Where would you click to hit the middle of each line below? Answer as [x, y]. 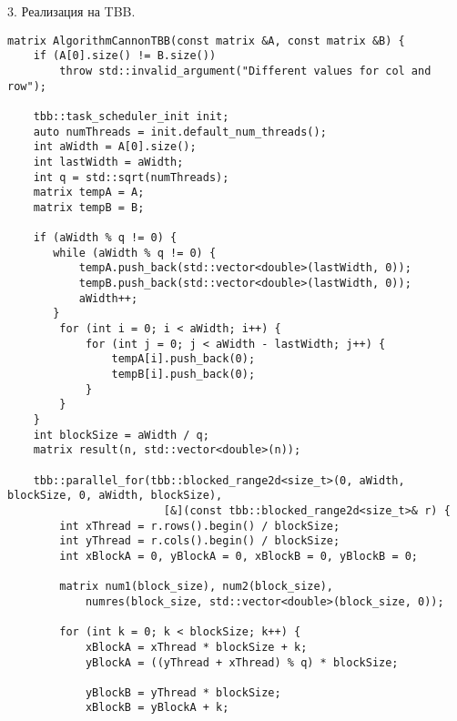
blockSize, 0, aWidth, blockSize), [115, 496]
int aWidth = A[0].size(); [115, 147]
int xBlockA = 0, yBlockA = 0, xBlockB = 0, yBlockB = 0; [239, 556]
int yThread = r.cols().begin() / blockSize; [200, 541]
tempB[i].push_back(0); [183, 375]
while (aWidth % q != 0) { [135, 253]
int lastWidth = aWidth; [108, 162]
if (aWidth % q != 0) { [105, 238]
